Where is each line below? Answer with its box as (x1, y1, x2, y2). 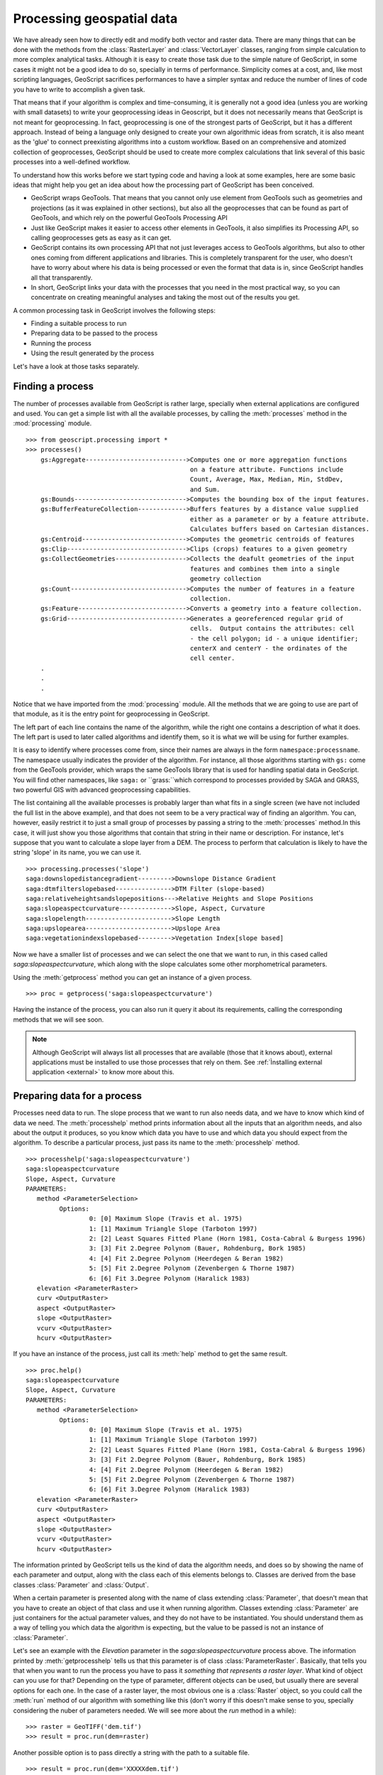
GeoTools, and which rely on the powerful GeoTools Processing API (30, 214, 228, 222)
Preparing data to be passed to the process (30, 329, 158, 337)
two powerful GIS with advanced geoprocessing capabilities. (13, 785, 191, 794)
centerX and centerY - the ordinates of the (189, 644, 348, 652)
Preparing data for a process (13, 1090, 142, 1102)
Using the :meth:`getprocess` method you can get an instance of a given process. (13, 973, 252, 981)
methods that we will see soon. (13, 1015, 104, 1024)
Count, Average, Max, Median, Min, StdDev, (189, 476, 344, 484)
